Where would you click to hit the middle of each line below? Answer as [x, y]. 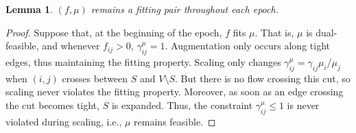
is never [303, 105]
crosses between [95, 78]
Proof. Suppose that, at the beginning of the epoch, [114, 32]
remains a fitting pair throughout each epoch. [185, 9]
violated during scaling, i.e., [64, 121]
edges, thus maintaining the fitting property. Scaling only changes [143, 61]
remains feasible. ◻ [175, 121]
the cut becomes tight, [52, 105]
